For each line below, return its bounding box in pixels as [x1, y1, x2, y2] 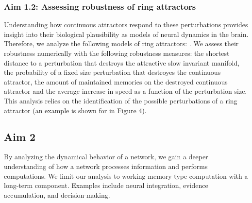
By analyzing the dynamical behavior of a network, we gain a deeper [4, 152, 208, 162]
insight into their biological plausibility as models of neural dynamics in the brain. [4, 29, 249, 39]
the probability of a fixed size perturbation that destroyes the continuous [4, 67, 221, 77]
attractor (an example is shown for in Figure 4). [4, 105, 147, 115]
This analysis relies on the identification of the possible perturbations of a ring [4, 95, 237, 105]
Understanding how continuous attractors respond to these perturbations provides [4, 19, 248, 30]
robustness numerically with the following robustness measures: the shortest [4, 48, 230, 58]
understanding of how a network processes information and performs [4, 161, 208, 171]
